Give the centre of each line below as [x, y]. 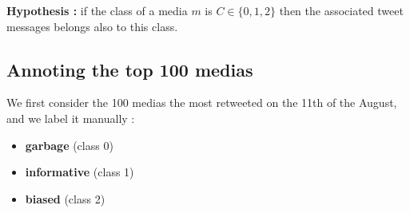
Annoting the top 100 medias [130, 69]
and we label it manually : [71, 118]
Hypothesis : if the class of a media [97, 10]
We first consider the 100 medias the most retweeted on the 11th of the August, [202, 103]
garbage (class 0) [69, 145]
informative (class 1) [80, 172]
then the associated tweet [341, 10]
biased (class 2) [65, 198]
